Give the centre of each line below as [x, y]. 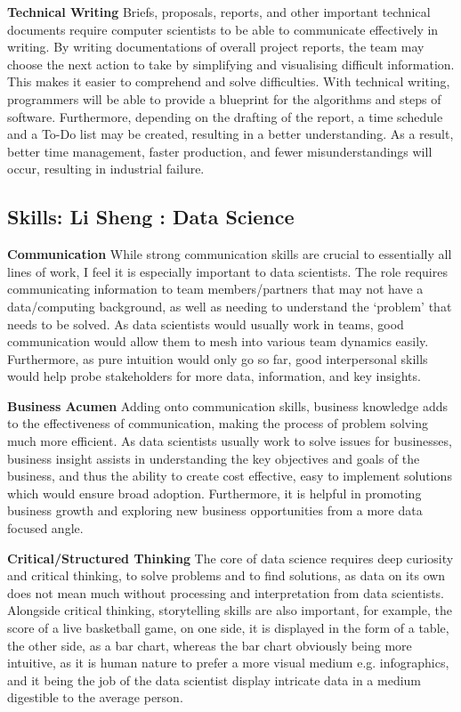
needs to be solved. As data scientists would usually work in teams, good [206, 324]
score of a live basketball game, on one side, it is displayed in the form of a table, [228, 628]
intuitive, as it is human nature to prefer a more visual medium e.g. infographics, [228, 663]
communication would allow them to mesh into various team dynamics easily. [218, 341]
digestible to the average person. [95, 697]
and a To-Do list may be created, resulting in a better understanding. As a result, [230, 134]
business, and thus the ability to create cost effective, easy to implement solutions [230, 476]
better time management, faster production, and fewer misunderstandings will [220, 151]
